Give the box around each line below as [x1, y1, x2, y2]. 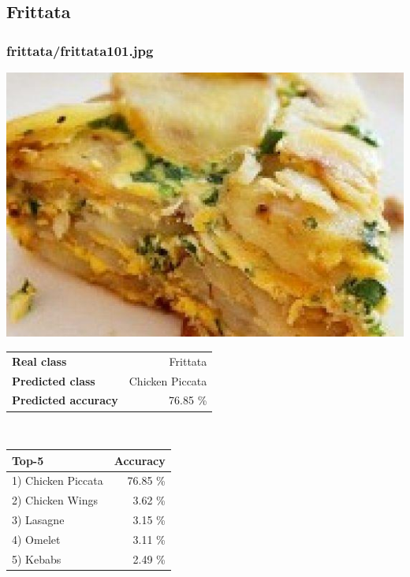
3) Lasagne [12, 512, 65, 528]
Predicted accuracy [12, 392, 118, 408]
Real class [12, 352, 67, 369]
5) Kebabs [12, 550, 61, 567]
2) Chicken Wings [12, 492, 98, 508]
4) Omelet [12, 530, 61, 547]
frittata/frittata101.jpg [6, 40, 154, 60]
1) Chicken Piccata [12, 472, 103, 489]
